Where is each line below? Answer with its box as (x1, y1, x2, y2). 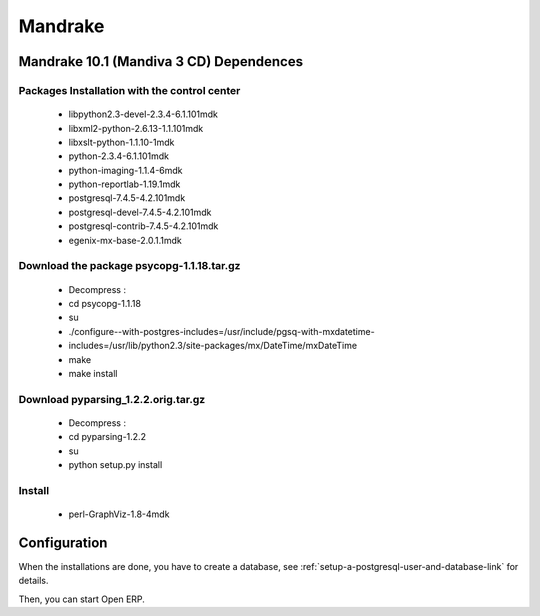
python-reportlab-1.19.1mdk (68, 178, 181, 190)
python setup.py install (68, 459, 163, 471)
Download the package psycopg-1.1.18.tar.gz (18, 259, 241, 273)
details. (18, 575, 49, 587)
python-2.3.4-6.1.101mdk (68, 150, 170, 162)
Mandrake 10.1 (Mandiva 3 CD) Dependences (18, 53, 304, 70)
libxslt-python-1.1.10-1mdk (68, 136, 175, 148)
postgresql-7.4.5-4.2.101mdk (68, 192, 186, 204)
